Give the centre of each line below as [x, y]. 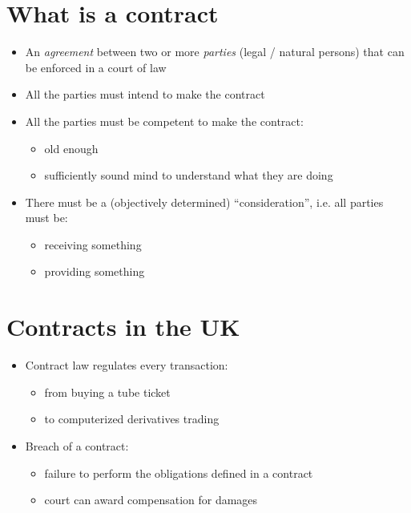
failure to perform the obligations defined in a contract [179, 473]
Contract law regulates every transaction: [127, 365]
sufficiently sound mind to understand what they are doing [189, 175]
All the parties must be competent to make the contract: [164, 121]
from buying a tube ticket [107, 392]
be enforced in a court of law [96, 67]
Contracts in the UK [123, 327]
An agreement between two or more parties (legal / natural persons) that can [215, 52]
